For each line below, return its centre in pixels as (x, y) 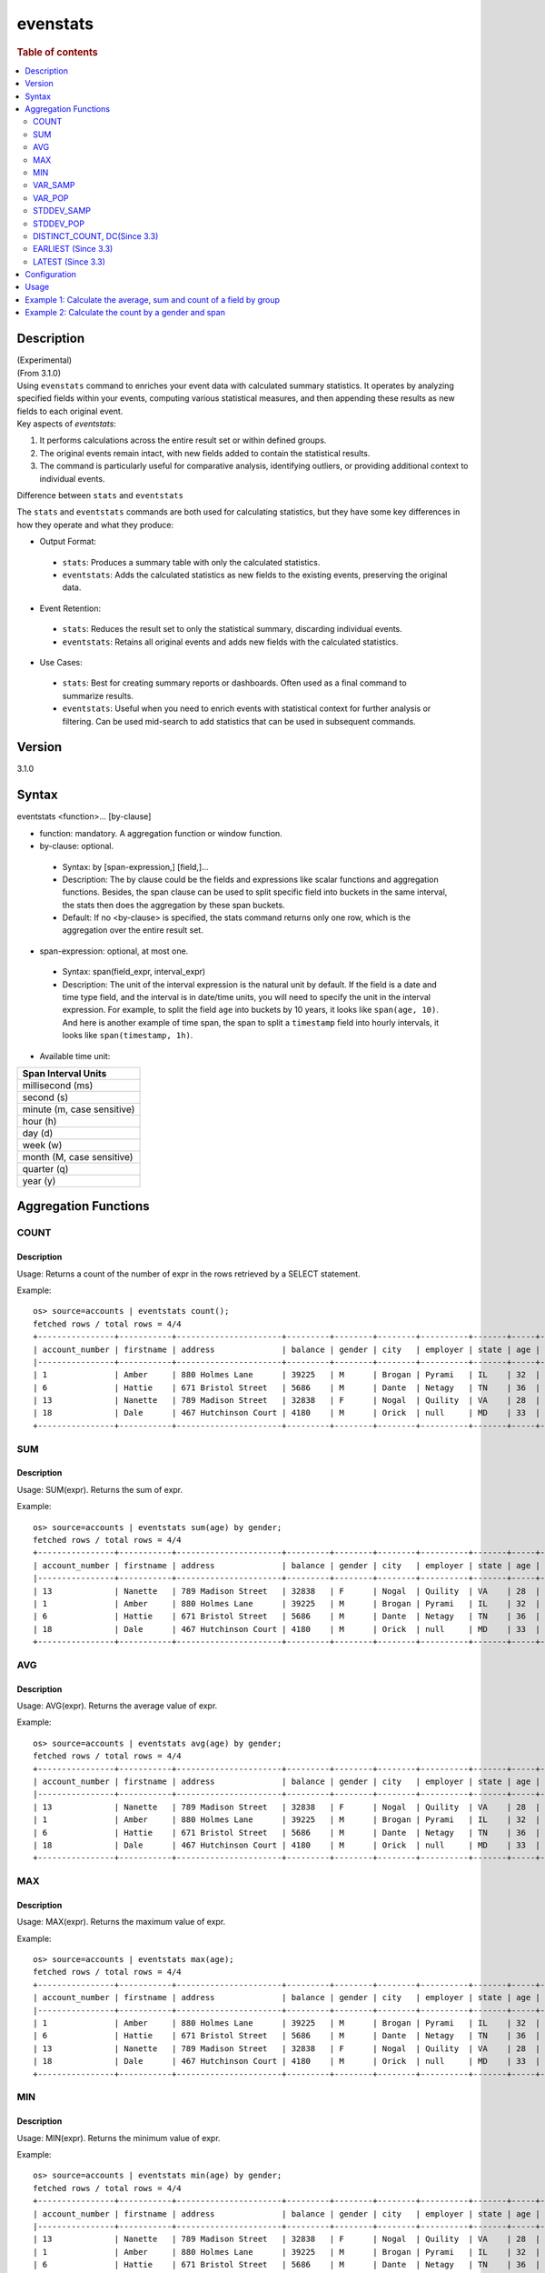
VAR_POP (51, 198)
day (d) (38, 1133)
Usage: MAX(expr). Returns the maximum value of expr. (121, 1922)
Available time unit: (75, 1056)
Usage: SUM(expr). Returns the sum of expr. (100, 1489)
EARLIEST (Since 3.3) (73, 249)
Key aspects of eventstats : (67, 424)
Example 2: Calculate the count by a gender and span (125, 313)
